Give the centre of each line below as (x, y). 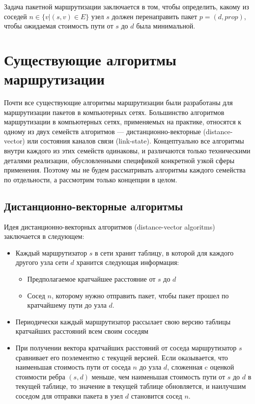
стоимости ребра (40, 376)
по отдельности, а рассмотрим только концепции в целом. (91, 179)
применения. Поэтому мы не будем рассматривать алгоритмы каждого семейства (125, 170)
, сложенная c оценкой (201, 367)
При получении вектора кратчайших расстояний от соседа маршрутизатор (126, 347)
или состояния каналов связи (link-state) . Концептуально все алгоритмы (136, 141)
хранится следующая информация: (128, 262)
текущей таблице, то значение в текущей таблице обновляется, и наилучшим (131, 386)
